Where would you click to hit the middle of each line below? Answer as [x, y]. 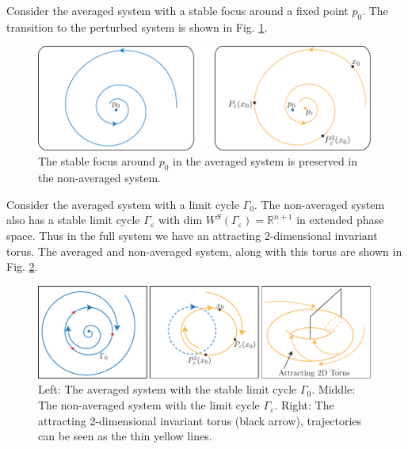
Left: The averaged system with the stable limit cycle [168, 389]
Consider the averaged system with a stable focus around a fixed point [177, 10]
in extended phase [340, 220]
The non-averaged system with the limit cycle [149, 405]
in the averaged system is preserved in [265, 161]
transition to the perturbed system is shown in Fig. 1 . [137, 27]
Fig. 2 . [22, 266]
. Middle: [334, 389]
